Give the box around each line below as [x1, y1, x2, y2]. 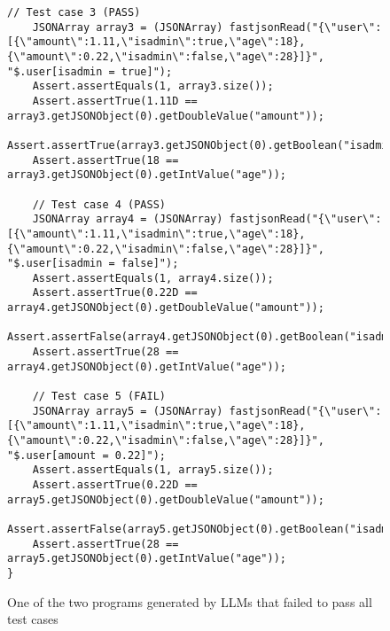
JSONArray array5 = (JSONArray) [32, 404, 223, 417]
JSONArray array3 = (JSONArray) [32, 20, 223, 34]
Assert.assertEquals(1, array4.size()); [32, 271, 274, 284]
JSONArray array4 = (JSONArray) [32, 213, 223, 226]
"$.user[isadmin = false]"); [7, 257, 179, 270]
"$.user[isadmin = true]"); [7, 65, 173, 78]
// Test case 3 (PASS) [7, 6, 141, 19]
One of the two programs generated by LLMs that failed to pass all [7, 592, 372, 611]
